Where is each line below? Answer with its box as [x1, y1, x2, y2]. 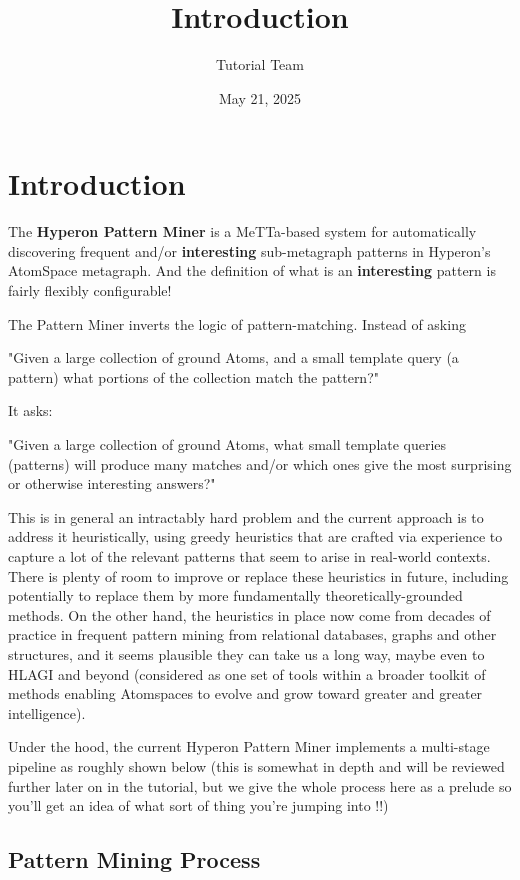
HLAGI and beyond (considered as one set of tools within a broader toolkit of [8, 663, 486, 684]
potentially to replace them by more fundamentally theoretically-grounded [8, 585, 463, 606]
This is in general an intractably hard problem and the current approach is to [8, 506, 484, 527]
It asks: [8, 400, 53, 421]
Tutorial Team [216, 54, 304, 75]
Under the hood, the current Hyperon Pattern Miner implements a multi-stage [8, 736, 490, 757]
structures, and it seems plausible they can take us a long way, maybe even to [8, 643, 485, 664]
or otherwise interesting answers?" [8, 473, 216, 494]
